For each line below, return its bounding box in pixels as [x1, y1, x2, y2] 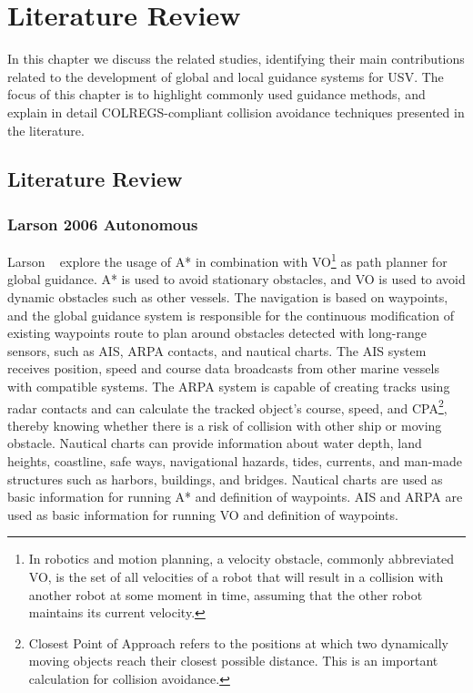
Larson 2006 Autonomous [7, 212, 198, 235]
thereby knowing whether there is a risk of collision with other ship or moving [7, 415, 442, 434]
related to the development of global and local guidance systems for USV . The [7, 66, 444, 86]
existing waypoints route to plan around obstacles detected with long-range [7, 323, 427, 342]
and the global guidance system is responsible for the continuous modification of [7, 305, 454, 324]
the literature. [7, 120, 85, 139]
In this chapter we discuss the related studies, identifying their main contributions [7, 49, 465, 68]
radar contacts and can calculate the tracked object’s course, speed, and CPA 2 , [7, 395, 448, 417]
